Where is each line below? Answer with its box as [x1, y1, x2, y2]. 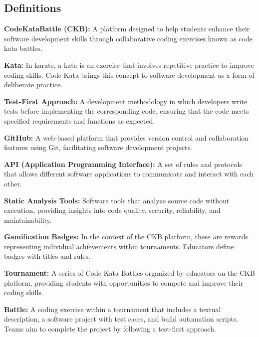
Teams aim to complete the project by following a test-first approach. [4, 324, 216, 334]
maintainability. [4, 214, 52, 225]
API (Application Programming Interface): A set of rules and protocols [4, 159, 242, 169]
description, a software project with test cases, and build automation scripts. [4, 314, 239, 324]
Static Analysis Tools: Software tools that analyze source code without [4, 195, 230, 205]
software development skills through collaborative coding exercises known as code [4, 33, 253, 43]
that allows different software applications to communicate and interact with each [4, 168, 254, 179]
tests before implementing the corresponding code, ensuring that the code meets [4, 106, 249, 116]
